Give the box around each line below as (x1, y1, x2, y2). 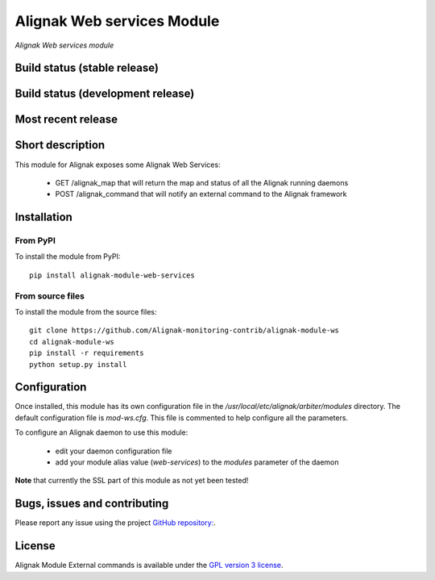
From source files (14, 290, 85, 302)
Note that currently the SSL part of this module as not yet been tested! (14, 476, 249, 486)
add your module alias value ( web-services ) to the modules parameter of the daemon (55, 457, 339, 467)
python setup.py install (29, 360, 127, 369)
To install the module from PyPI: (14, 252, 121, 261)
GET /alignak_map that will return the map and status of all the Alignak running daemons (55, 177, 349, 187)
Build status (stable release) (14, 61, 159, 75)
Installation (14, 211, 72, 224)
